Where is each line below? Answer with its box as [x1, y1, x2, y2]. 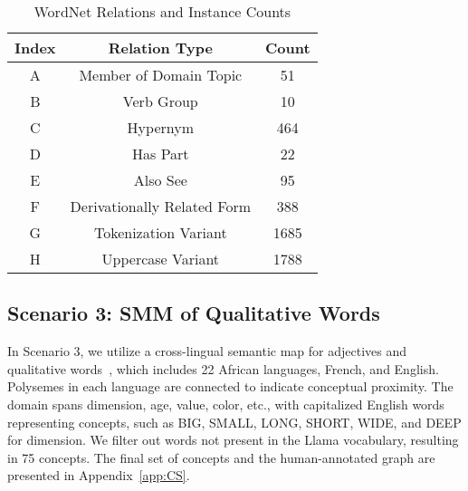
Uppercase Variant [101, 248, 220, 269]
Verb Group [122, 91, 198, 111]
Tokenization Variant [93, 222, 227, 243]
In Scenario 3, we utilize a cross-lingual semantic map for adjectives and [7, 342, 406, 361]
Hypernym [127, 117, 194, 138]
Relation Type [108, 37, 213, 58]
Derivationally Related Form [70, 196, 252, 217]
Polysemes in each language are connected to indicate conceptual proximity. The [7, 377, 454, 396]
